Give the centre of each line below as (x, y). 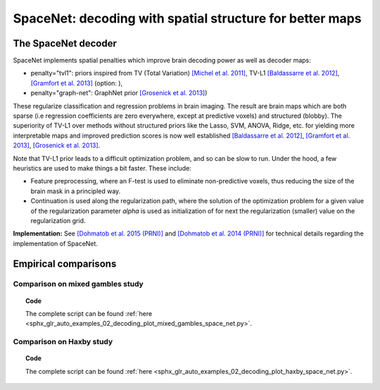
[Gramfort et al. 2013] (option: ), (77, 83)
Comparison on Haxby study (63, 342)
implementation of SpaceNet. (56, 243)
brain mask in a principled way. (76, 191)
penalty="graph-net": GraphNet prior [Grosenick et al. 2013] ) (119, 93)
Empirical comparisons (65, 263)
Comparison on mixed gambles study (78, 284)
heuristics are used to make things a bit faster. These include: (102, 168)
